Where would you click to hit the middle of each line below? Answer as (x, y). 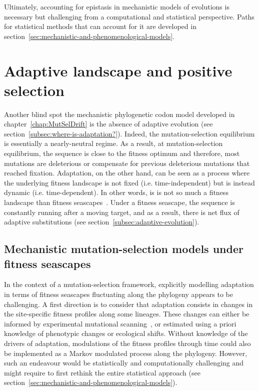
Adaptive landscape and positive (118, 70)
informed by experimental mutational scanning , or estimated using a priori (120, 323)
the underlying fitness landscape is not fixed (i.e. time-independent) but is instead (129, 182)
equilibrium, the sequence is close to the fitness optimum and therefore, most (122, 153)
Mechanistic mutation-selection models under (124, 249)
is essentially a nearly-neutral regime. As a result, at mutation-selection (113, 143)
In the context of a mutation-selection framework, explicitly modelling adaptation (129, 284)
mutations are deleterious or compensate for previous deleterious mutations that (127, 163)
